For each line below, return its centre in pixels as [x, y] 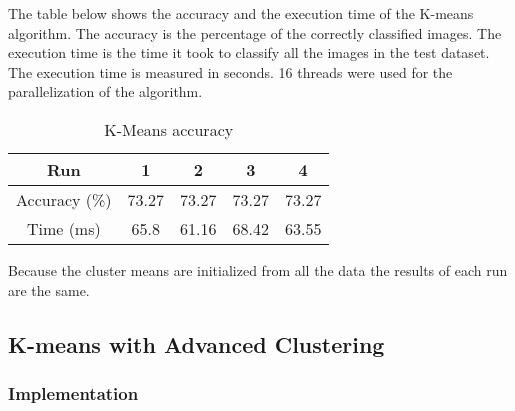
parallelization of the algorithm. [105, 91]
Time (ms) [63, 228]
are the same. [49, 289]
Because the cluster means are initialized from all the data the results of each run [258, 269]
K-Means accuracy [169, 129]
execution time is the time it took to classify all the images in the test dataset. [249, 52]
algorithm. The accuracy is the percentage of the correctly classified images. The [255, 32]
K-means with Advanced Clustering [196, 343]
